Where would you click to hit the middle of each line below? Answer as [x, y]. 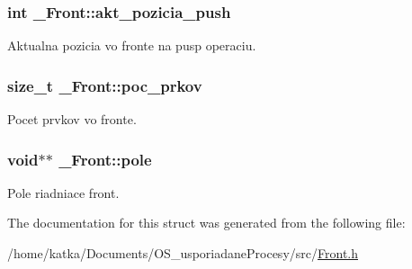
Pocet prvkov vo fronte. [72, 119]
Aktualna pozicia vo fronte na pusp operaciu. [132, 45]
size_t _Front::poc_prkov [105, 85]
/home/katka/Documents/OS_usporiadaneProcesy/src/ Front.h [183, 253]
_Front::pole [105, 159]
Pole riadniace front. [63, 192]
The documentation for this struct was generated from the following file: [206, 223]
